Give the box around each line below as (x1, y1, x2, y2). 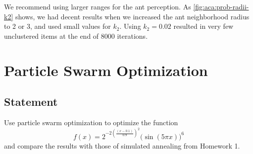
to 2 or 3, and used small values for (4, 21, 111, 31)
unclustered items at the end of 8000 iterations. (4, 30, 148, 41)
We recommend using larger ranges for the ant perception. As (4, 1, 191, 11)
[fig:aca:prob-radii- (193, 1, 249, 11)
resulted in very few (173, 21, 234, 31)
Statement (4, 94, 58, 109)
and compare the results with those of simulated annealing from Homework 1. (4, 140, 240, 151)
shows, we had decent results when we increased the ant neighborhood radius (15, 11, 250, 21)
